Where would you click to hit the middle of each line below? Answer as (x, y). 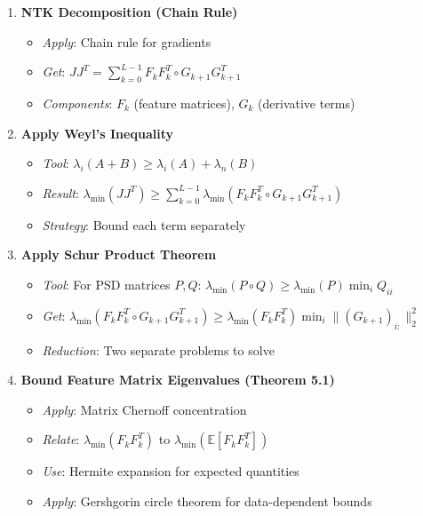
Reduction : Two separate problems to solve (158, 349)
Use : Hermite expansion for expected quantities (171, 471)
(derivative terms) (307, 103)
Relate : (61, 439)
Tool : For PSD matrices (106, 284)
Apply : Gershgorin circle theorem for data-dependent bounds (207, 500)
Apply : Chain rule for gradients (127, 41)
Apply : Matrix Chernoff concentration (144, 409)
